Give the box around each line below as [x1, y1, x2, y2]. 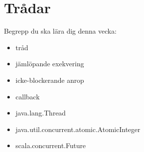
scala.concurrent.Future [15, 140, 86, 151]
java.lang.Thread [15, 108, 66, 118]
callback [15, 91, 40, 101]
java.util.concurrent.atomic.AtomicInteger [15, 124, 141, 134]
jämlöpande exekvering [15, 58, 84, 69]
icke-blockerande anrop [15, 75, 84, 85]
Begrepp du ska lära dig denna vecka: [4, 26, 117, 36]
